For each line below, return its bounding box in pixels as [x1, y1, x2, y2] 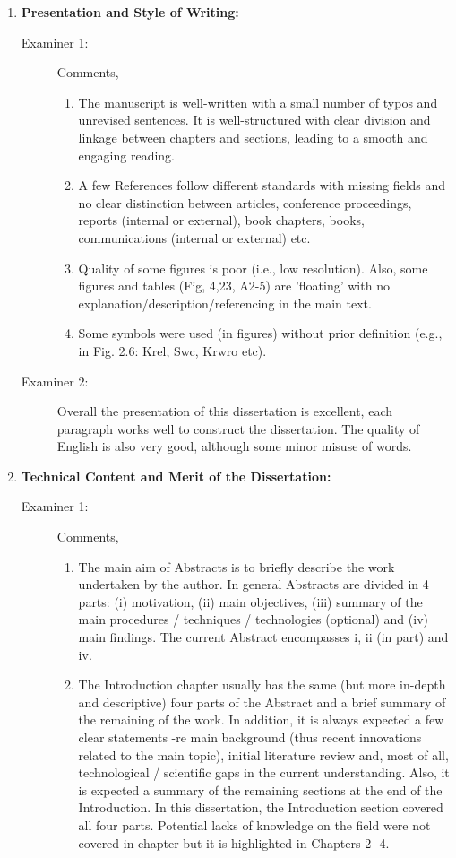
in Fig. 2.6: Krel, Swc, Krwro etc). [78, 341, 267, 360]
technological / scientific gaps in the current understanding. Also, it [78, 763, 450, 782]
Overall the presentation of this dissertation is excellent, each [56, 402, 393, 420]
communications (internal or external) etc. [78, 228, 311, 247]
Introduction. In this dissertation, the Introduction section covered [78, 798, 443, 817]
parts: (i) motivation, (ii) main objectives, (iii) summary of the [78, 592, 423, 611]
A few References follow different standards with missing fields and [78, 176, 446, 195]
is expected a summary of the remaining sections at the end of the [78, 780, 443, 799]
